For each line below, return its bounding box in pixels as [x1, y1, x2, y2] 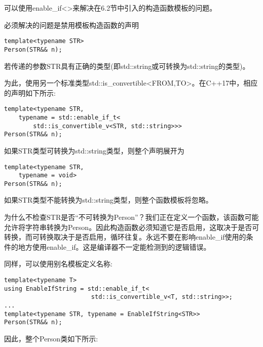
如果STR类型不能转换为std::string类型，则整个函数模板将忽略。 [4, 195, 213, 205]
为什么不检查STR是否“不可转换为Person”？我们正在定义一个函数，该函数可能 [4, 212, 259, 222]
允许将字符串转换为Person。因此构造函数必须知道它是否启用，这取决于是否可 [4, 221, 259, 232]
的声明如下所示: [4, 87, 56, 98]
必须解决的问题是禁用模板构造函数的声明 [4, 19, 139, 30]
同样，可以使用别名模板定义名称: [4, 258, 112, 269]
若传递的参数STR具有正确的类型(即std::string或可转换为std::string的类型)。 [4, 60, 250, 71]
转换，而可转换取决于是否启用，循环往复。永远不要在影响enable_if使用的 [4, 232, 246, 242]
